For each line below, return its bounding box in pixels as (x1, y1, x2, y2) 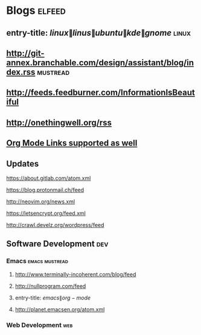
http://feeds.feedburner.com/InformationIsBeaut (6, 88, 195, 98)
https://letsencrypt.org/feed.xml (6, 209, 86, 217)
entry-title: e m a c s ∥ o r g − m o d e (14, 294, 91, 301)
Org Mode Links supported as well (6, 138, 138, 148)
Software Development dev (6, 239, 109, 249)
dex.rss (6, 67, 36, 77)
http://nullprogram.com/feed (14, 282, 86, 290)
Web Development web (6, 321, 73, 329)
